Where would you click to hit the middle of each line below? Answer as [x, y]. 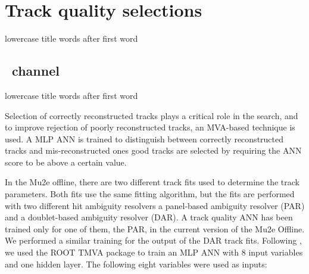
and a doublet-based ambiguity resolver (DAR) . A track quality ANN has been [149, 217]
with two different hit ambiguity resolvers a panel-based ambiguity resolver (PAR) [155, 205]
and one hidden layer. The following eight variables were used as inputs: [136, 264]
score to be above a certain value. [66, 162]
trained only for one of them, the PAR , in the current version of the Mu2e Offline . [155, 228]
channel [36, 71]
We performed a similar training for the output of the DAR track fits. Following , [153, 240]
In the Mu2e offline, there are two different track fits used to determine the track [152, 182]
